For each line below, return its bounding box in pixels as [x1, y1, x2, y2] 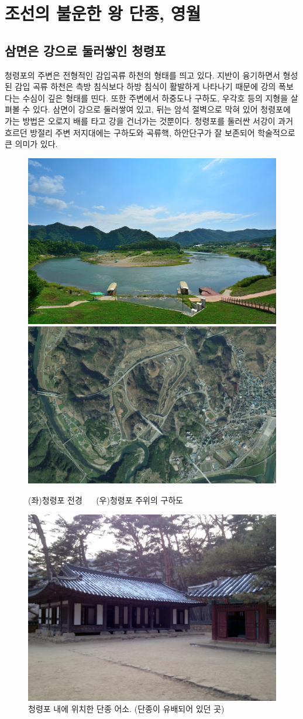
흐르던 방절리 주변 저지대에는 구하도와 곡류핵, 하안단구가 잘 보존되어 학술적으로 [5, 126, 295, 138]
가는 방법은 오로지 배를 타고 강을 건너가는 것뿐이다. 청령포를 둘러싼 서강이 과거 [5, 114, 294, 127]
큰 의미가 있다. [5, 138, 58, 150]
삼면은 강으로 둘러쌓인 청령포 [5, 41, 166, 59]
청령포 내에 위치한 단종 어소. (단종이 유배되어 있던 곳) [28, 703, 225, 715]
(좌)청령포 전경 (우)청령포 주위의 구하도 [28, 493, 184, 506]
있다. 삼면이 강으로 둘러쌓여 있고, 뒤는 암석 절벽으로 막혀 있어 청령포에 [32, 103, 291, 115]
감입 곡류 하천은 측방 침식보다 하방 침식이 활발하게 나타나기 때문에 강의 [15, 80, 276, 93]
